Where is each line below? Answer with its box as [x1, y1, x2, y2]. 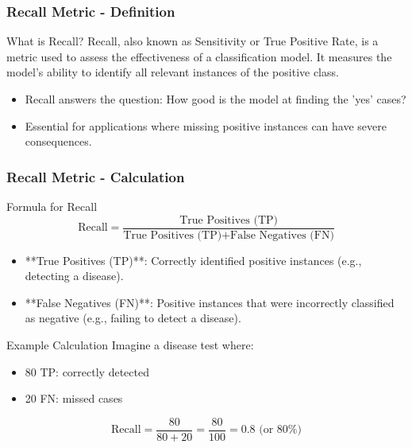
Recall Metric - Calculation [6, 166, 185, 186]
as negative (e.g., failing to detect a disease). [25, 310, 241, 326]
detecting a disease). [25, 267, 124, 284]
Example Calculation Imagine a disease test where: [6, 337, 254, 353]
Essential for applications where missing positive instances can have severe [25, 117, 387, 134]
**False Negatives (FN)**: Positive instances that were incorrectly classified [25, 294, 395, 310]
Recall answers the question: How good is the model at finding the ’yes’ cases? [25, 91, 406, 107]
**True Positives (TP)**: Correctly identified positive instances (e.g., [25, 251, 362, 268]
